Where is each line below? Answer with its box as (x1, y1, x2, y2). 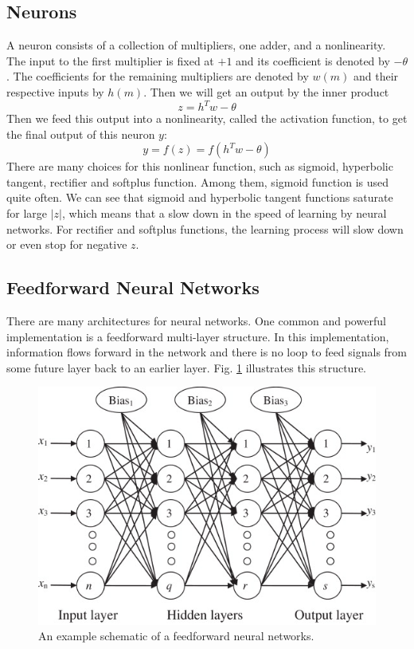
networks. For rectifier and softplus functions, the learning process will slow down (6, 220, 404, 237)
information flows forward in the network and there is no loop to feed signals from (6, 344, 408, 360)
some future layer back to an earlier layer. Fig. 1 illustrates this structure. (6, 359, 367, 376)
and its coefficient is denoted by (236, 52, 390, 69)
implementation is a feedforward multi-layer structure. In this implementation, (6, 328, 389, 344)
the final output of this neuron (6, 125, 155, 142)
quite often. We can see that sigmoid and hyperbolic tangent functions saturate (6, 189, 393, 206)
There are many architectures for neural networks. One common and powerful (6, 313, 386, 329)
